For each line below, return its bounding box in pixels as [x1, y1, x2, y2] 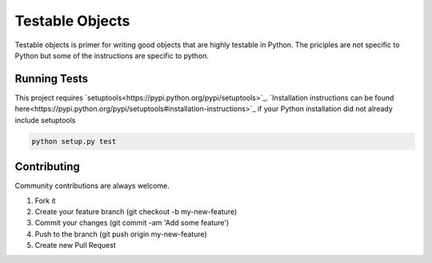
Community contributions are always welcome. [14, 181, 170, 191]
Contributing [14, 160, 80, 173]
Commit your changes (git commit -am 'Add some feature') [34, 218, 230, 228]
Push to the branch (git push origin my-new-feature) [34, 229, 207, 239]
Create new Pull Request [34, 241, 116, 250]
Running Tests [14, 72, 88, 86]
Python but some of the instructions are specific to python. [14, 50, 210, 60]
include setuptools [14, 115, 76, 125]
